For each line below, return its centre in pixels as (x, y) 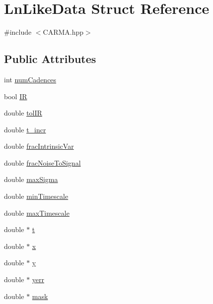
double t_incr (25, 129)
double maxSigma (31, 179)
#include (18, 32)
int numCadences (30, 79)
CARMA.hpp (63, 32)
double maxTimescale (37, 213)
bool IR (16, 96)
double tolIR (23, 113)
